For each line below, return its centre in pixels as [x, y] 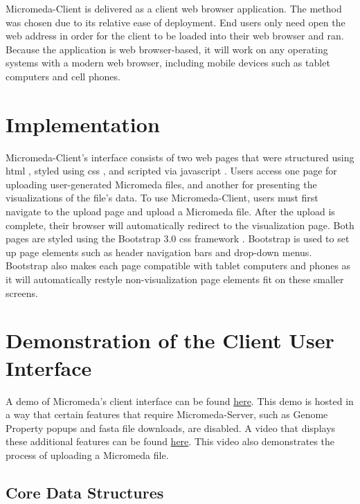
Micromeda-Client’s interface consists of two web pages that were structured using [180, 157]
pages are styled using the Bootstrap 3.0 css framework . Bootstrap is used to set [178, 238]
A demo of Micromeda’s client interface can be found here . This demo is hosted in [180, 400]
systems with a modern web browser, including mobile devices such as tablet [168, 63]
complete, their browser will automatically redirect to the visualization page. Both [180, 225]
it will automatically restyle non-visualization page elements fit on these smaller [175, 279]
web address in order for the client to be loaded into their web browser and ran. [175, 36]
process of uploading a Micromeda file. [87, 454]
